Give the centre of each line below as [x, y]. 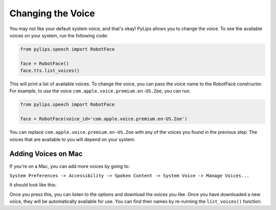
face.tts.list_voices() [50, 71]
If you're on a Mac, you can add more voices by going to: [70, 166]
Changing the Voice [52, 13]
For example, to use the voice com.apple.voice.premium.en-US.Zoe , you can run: [100, 91]
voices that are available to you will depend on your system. [72, 139]
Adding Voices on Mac [46, 154]
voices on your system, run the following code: [59, 35]
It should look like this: [33, 185]
